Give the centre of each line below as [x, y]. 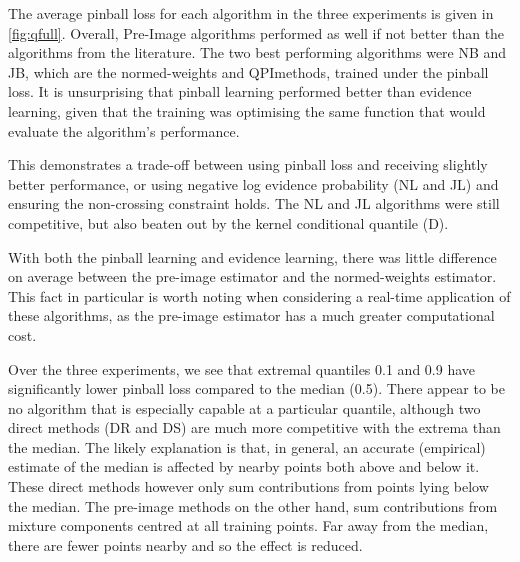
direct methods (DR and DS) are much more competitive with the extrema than [254, 427]
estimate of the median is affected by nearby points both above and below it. [244, 466]
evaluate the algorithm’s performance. [124, 130]
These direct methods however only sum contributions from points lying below [248, 486]
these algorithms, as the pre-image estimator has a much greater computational [251, 315]
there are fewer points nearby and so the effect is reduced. [185, 544]
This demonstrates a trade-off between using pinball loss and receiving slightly [248, 164]
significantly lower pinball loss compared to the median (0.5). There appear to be [256, 388]
